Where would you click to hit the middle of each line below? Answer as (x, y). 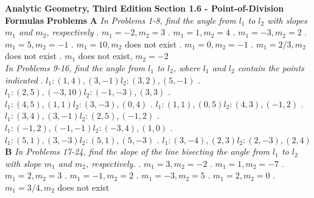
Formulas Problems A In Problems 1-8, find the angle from (120, 20)
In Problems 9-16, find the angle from (75, 67)
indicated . (24, 80)
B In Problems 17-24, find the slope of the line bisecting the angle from (138, 151)
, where (187, 67)
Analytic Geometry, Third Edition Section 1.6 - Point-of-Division (145, 8)
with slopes (287, 20)
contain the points (271, 67)
